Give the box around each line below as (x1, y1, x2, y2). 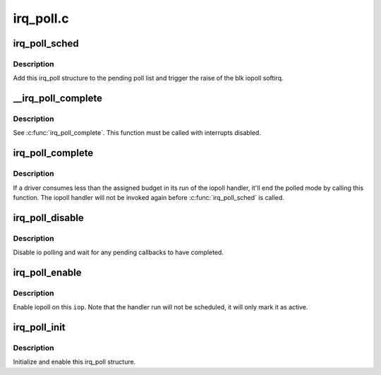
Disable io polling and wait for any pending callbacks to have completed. (13, 248, 224, 257)
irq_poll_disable (13, 212, 84, 224)
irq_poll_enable (13, 266, 82, 278)
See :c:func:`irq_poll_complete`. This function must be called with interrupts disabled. (13, 129, 261, 137)
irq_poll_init (13, 321, 66, 333)
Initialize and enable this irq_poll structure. (13, 357, 136, 367)
